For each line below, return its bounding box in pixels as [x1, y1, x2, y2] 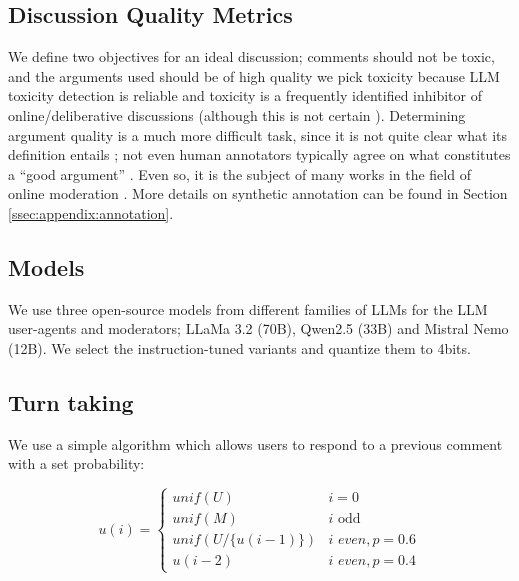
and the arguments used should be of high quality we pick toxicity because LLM [8, 65, 500, 86]
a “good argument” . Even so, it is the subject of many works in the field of [8, 163, 471, 184]
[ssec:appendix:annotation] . [8, 202, 174, 223]
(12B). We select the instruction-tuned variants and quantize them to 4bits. [8, 337, 471, 358]
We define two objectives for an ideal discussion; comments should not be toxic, [8, 46, 495, 67]
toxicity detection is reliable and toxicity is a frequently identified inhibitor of [8, 85, 482, 106]
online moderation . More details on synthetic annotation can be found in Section [8, 183, 508, 204]
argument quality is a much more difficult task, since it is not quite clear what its [8, 124, 508, 145]
